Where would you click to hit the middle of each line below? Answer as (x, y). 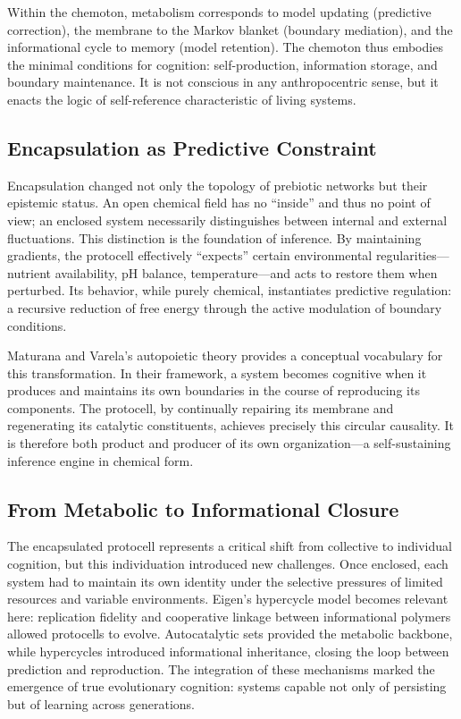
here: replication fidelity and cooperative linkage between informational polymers (229, 616)
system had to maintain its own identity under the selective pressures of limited (225, 581)
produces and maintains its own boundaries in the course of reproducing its (214, 390)
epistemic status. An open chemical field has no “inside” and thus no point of (219, 203)
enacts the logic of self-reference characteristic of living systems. (182, 99)
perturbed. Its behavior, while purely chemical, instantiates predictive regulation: (230, 290)
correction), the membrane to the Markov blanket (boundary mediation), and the (230, 29)
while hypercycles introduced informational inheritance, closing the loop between (228, 651)
